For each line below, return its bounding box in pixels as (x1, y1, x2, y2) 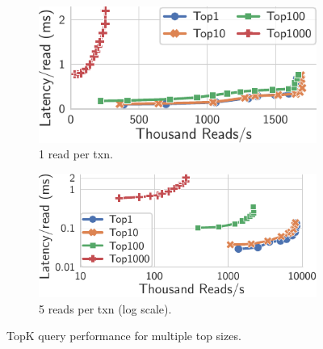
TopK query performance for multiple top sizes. (6, 327, 241, 344)
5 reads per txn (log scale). (39, 300, 172, 317)
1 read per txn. (39, 145, 113, 162)
